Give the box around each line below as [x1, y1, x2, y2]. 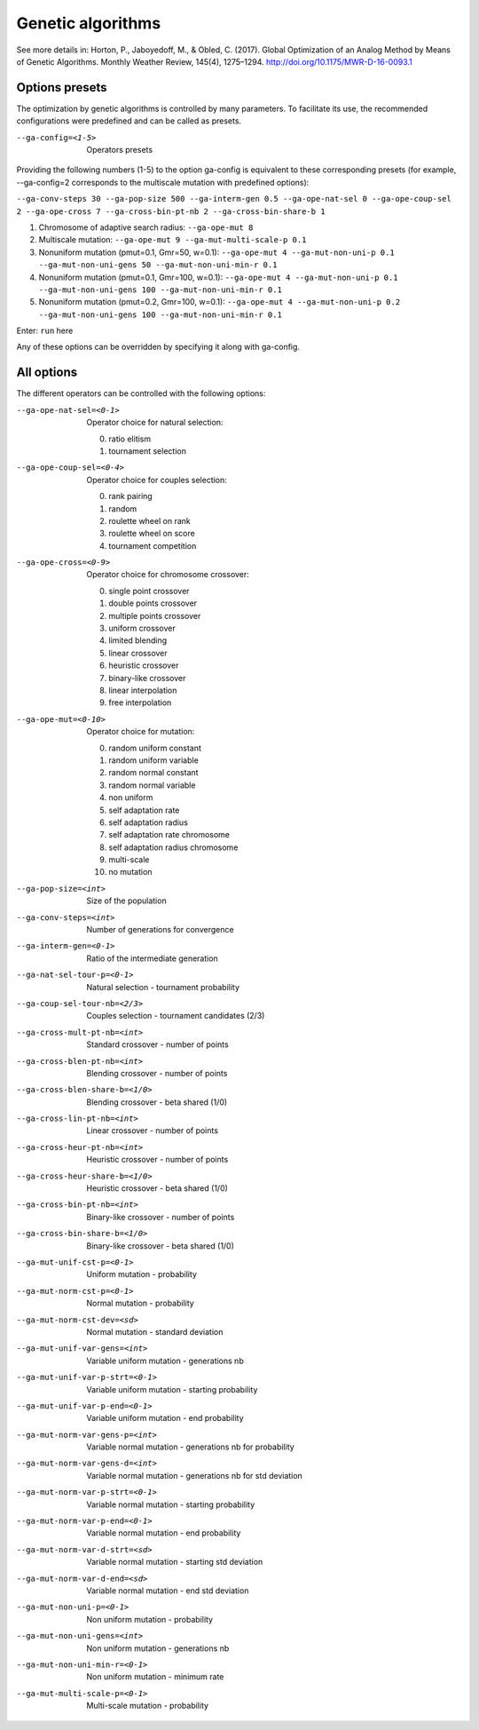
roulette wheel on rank [108, 515, 191, 526]
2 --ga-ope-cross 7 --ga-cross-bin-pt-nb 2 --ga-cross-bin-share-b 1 [16, 206, 326, 217]
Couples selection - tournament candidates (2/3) [86, 1011, 265, 1021]
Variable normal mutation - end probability [86, 1528, 241, 1538]
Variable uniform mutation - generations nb [86, 1355, 244, 1366]
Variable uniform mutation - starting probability [86, 1384, 258, 1394]
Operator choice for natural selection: [86, 417, 224, 428]
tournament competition [108, 540, 197, 551]
